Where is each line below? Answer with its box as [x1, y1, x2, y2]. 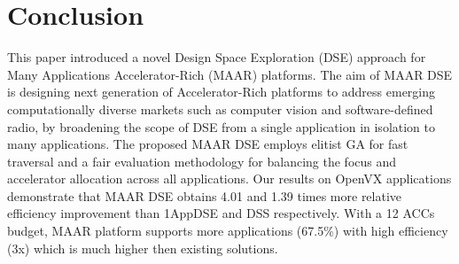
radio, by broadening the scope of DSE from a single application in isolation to [7, 117, 436, 136]
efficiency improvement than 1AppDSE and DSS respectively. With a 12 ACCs [7, 204, 435, 222]
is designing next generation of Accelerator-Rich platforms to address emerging [7, 82, 436, 101]
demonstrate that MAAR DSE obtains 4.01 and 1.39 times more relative [7, 186, 402, 205]
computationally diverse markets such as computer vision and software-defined [7, 99, 433, 118]
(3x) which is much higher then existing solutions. [7, 238, 278, 257]
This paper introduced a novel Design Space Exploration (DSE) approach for [7, 48, 426, 66]
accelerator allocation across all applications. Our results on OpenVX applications [7, 169, 452, 188]
